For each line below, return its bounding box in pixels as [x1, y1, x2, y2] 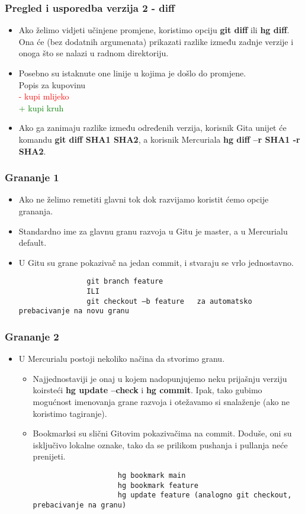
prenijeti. [33, 450, 66, 462]
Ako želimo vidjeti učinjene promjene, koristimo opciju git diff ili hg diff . [18, 24, 290, 36]
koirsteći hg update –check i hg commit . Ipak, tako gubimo [33, 384, 262, 396]
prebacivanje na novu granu [18, 307, 129, 316]
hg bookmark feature [117, 481, 198, 490]
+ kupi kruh [18, 101, 64, 114]
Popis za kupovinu [18, 78, 86, 91]
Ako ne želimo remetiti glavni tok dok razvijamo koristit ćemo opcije [18, 193, 269, 205]
